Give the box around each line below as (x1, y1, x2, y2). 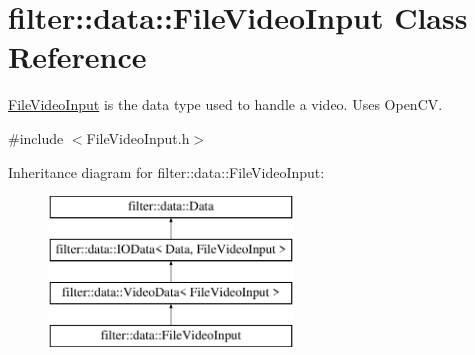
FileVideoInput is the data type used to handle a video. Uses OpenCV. (8, 94, 443, 115)
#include (8, 127, 64, 148)
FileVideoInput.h (86, 127, 190, 148)
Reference (8, 36, 147, 77)
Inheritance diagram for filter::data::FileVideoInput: (8, 161, 325, 182)
